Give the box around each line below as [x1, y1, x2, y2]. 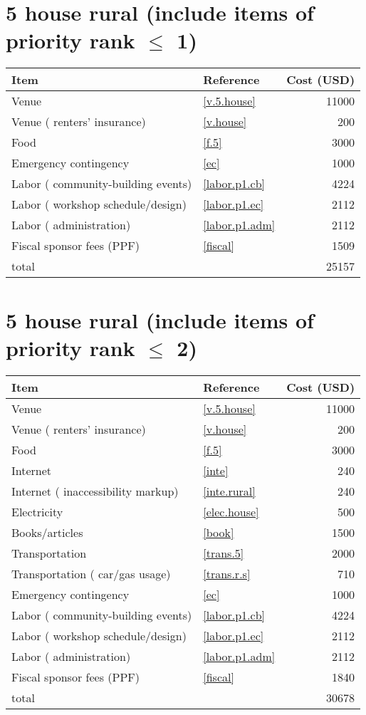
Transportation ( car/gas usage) [11, 565, 171, 582]
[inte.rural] [203, 482, 256, 499]
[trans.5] [203, 544, 244, 561]
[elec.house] [203, 503, 259, 520]
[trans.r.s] [203, 565, 251, 582]
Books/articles [11, 523, 83, 541]
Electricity [11, 503, 63, 520]
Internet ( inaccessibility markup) [11, 482, 179, 499]
